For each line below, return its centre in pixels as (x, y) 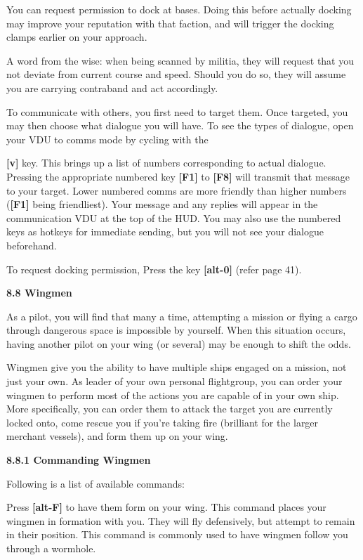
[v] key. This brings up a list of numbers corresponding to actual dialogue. (166, 163)
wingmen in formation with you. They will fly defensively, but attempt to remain (181, 520)
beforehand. (32, 245)
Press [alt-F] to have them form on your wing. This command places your (166, 507)
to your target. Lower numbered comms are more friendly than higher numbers (177, 190)
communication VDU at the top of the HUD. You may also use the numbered (174, 217)
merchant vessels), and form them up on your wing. (117, 436)
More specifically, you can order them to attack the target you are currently (170, 409)
